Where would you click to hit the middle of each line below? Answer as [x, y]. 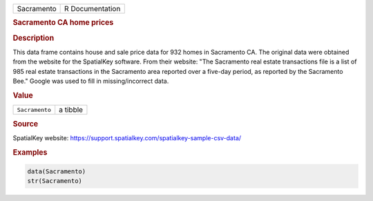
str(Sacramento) [55, 181]
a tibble [71, 110]
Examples [30, 152]
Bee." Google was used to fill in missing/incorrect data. [91, 81]
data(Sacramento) [57, 172]
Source [26, 124]
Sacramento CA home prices [63, 23]
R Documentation [93, 9]
